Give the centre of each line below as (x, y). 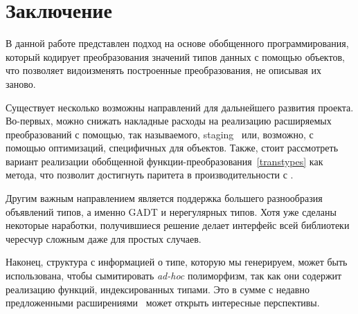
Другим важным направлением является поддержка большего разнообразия (164, 198)
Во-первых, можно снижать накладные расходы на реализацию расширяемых (169, 121)
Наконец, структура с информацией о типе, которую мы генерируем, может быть (177, 262)
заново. (21, 83)
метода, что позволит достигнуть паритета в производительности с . (150, 175)
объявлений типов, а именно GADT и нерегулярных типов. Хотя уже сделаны (171, 211)
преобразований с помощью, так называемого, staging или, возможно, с (160, 134)
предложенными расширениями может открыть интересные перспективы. (163, 303)
